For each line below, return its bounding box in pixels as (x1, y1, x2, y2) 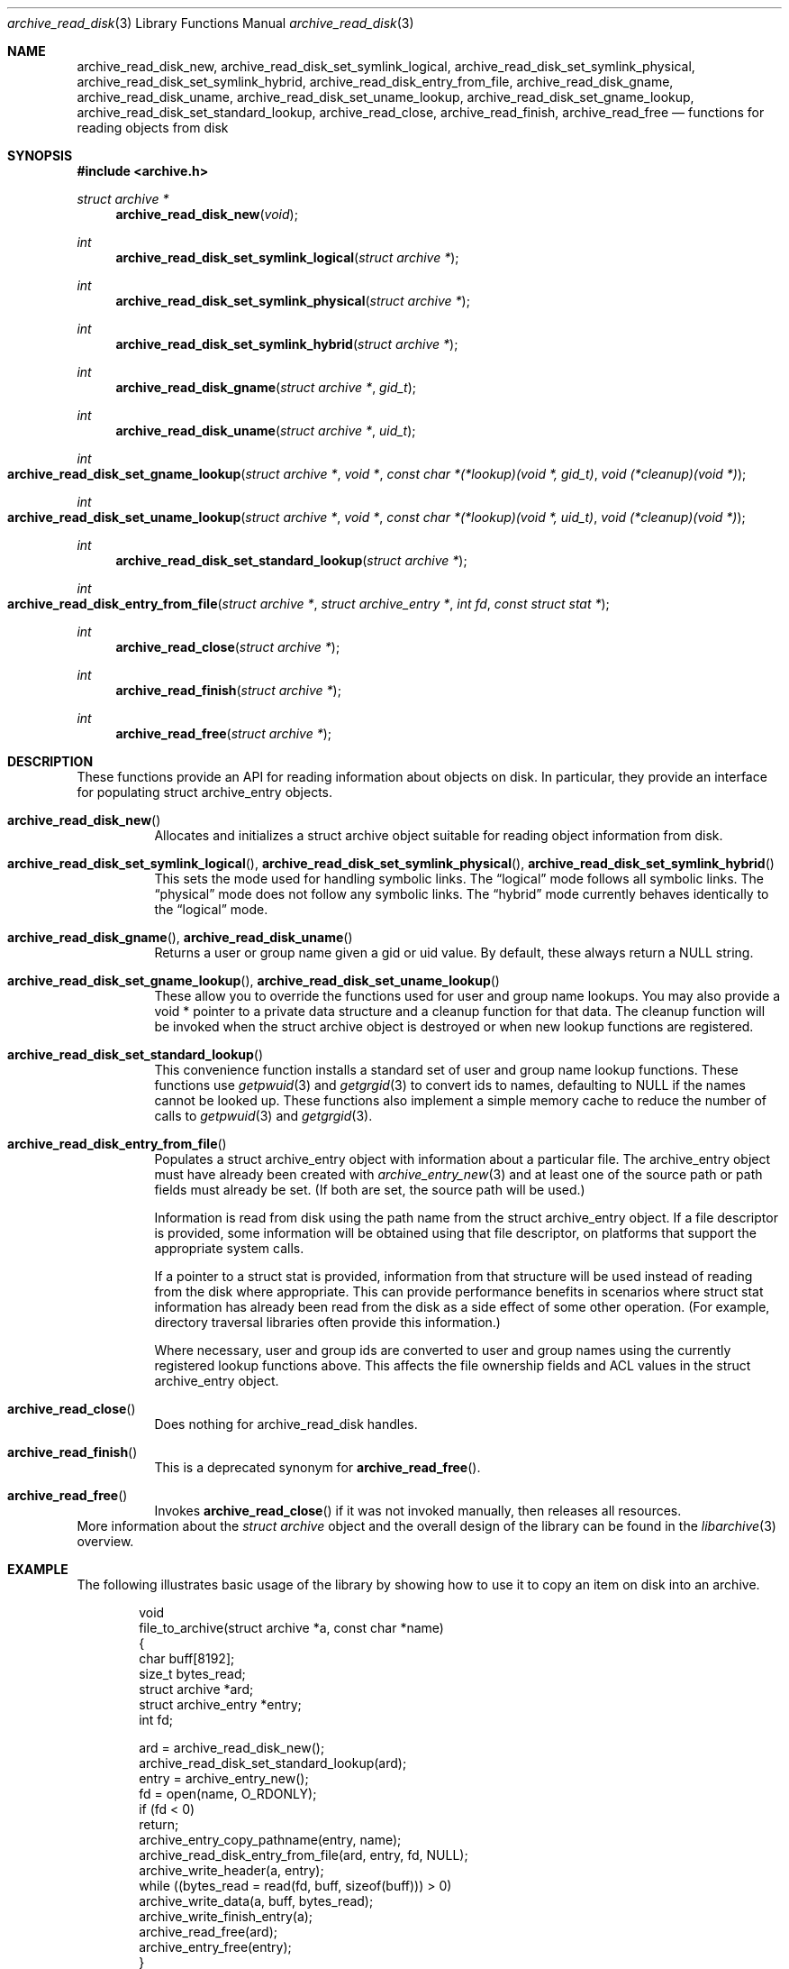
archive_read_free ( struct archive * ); (115, 726, 332, 741)
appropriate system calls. (154, 1241, 304, 1256)
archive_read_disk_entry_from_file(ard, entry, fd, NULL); (139, 1847, 468, 1863)
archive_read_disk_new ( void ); (115, 206, 298, 222)
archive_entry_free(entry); (139, 1939, 292, 1955)
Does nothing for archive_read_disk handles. (154, 1416, 418, 1432)
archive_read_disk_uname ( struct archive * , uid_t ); (115, 423, 416, 438)
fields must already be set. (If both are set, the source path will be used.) (154, 1182, 585, 1197)
